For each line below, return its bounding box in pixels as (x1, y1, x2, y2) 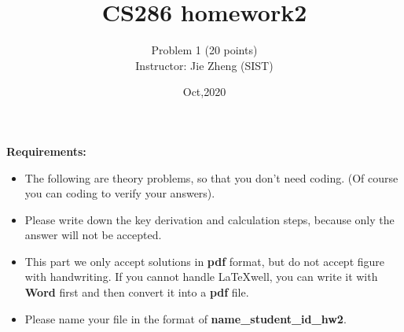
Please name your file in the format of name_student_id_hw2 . (24, 310, 347, 326)
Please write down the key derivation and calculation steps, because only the (24, 211, 395, 227)
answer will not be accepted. (24, 227, 162, 243)
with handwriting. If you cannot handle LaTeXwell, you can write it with (24, 268, 378, 285)
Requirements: (6, 142, 86, 159)
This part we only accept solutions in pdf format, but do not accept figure (24, 253, 385, 269)
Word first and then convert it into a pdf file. (24, 284, 249, 301)
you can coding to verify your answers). (24, 185, 215, 201)
